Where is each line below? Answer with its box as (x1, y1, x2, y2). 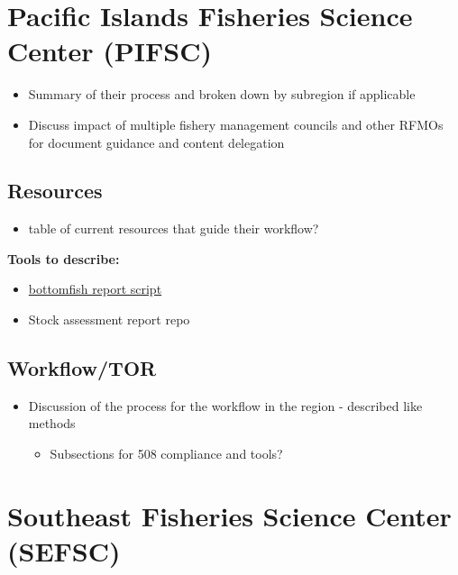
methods (28, 414, 76, 433)
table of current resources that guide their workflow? (28, 219, 319, 238)
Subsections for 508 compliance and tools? (50, 444, 283, 463)
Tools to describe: (7, 249, 120, 268)
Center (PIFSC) (7, 32, 212, 69)
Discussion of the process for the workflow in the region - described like (28, 396, 423, 415)
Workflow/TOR (7, 354, 157, 382)
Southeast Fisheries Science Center (7, 497, 452, 534)
